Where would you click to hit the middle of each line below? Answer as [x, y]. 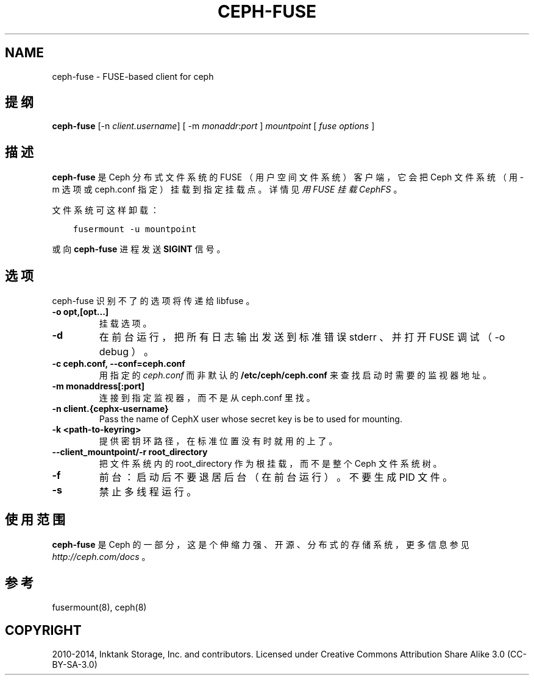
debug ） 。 [126, 352]
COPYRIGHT [43, 631]
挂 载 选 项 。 [125, 324]
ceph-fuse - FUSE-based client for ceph [133, 76]
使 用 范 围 [35, 519]
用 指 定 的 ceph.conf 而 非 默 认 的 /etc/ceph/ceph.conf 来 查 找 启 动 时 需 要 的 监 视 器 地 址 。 [295, 375]
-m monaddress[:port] [98, 386]
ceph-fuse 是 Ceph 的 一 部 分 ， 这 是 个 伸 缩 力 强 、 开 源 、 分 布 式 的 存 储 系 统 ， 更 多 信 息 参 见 [261, 544]
